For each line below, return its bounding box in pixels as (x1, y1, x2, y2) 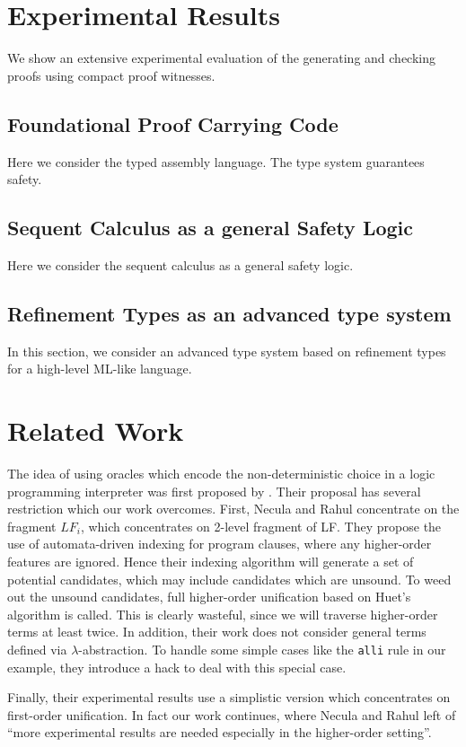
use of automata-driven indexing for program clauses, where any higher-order (7, 534, 432, 553)
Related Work (7, 412, 184, 449)
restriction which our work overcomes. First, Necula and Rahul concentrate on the (7, 499, 460, 518)
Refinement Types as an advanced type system (7, 299, 452, 327)
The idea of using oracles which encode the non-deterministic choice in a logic (7, 464, 435, 483)
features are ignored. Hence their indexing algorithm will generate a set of (7, 551, 414, 570)
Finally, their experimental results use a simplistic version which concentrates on (7, 688, 451, 707)
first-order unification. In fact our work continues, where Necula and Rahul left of (7, 705, 456, 724)
